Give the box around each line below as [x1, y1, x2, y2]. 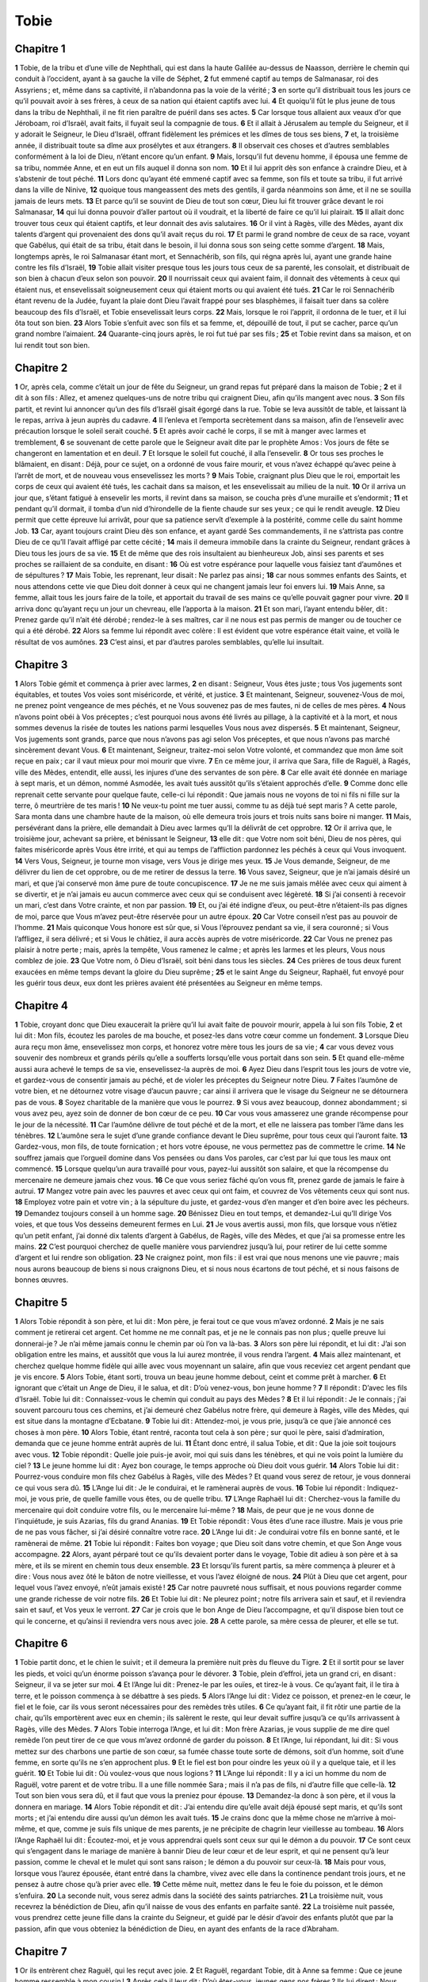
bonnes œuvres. [14, 1275, 69, 1284]
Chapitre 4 [14, 999, 69, 1012]
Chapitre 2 [14, 361, 68, 374]
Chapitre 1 [14, 42, 66, 55]
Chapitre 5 [14, 1295, 68, 1309]
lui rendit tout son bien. [14, 340, 90, 350]
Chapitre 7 [14, 1945, 67, 1958]
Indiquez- [366, 1483, 399, 1492]
